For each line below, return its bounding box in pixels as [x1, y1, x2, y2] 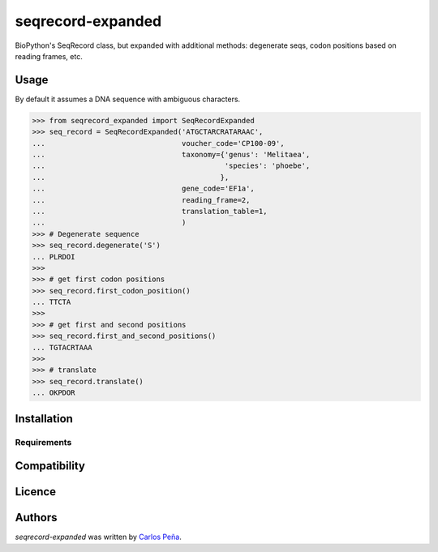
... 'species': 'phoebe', [32, 161, 311, 170]
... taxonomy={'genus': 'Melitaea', [32, 150, 311, 159]
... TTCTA [32, 297, 71, 307]
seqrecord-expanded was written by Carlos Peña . [15, 532, 182, 542]
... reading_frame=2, [32, 195, 251, 204]
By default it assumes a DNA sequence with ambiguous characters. [15, 94, 241, 104]
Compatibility [15, 459, 85, 473]
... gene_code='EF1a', [32, 184, 255, 194]
